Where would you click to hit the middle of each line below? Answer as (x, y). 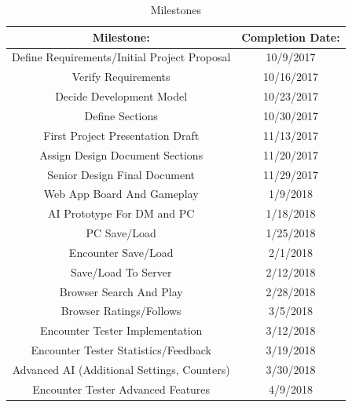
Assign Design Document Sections (121, 154)
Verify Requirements (121, 77)
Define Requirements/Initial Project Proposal (121, 57)
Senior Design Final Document (121, 174)
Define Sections (121, 115)
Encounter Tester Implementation (121, 330)
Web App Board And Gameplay (121, 194)
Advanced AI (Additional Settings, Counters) (121, 369)
